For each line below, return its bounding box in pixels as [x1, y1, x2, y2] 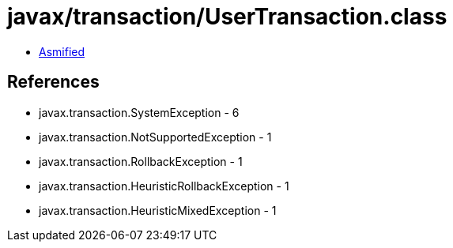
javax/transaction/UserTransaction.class [7, 3, 447, 30]
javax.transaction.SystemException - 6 [39, 105, 240, 119]
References [7, 72, 100, 92]
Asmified [39, 44, 85, 58]
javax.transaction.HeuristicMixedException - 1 [39, 203, 277, 217]
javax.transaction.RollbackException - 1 [39, 154, 243, 168]
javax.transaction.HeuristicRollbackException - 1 [39, 178, 289, 193]
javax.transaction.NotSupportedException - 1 [39, 130, 272, 144]
